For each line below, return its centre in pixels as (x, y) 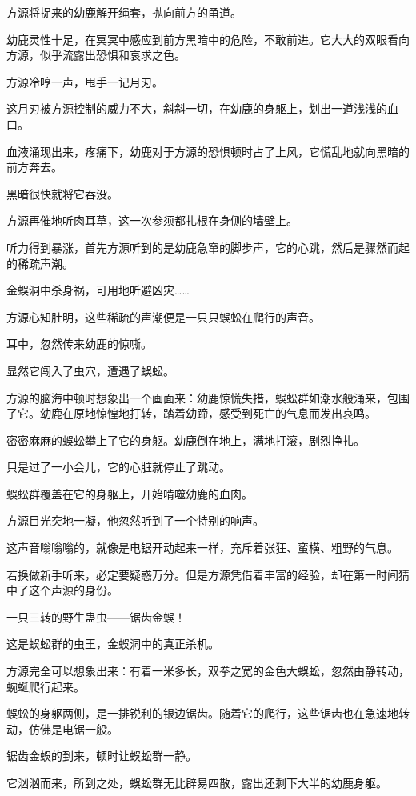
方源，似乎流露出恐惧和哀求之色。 (96, 55)
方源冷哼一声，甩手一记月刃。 (85, 81)
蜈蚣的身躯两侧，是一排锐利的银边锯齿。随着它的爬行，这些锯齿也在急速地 (202, 713)
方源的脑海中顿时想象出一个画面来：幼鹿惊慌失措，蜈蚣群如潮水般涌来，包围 (208, 397)
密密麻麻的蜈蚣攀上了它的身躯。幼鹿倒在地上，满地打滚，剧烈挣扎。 (186, 440)
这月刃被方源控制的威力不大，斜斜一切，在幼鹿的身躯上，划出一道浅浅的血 (202, 108)
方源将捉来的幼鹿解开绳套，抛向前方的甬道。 (124, 12)
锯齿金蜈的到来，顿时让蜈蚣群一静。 (102, 756)
